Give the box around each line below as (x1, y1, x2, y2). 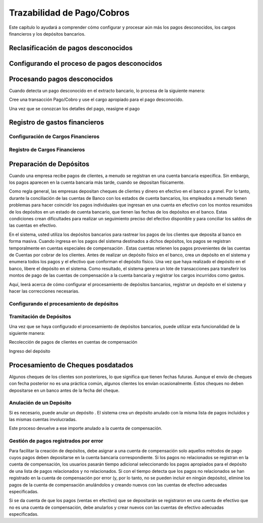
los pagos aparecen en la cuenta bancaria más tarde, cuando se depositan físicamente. (9, 179, 185, 185)
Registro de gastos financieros (9, 118, 104, 127)
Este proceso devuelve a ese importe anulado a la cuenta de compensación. (9, 426, 163, 431)
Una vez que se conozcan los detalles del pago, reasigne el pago (9, 105, 140, 112)
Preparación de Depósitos (9, 160, 90, 168)
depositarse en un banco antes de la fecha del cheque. (9, 387, 120, 393)
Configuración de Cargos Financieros (9, 133, 100, 140)
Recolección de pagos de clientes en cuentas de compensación (9, 339, 137, 345)
